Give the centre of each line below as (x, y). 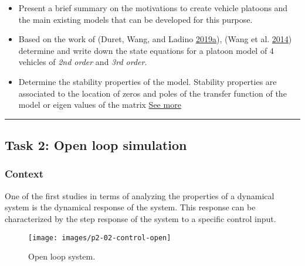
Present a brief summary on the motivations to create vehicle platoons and (153, 8)
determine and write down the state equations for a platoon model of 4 (146, 50)
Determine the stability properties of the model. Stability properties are (148, 81)
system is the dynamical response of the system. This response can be (130, 207)
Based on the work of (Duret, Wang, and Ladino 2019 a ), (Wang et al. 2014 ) (155, 39)
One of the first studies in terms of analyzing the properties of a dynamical (140, 195)
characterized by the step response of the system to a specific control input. (140, 218)
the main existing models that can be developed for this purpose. (135, 19)
